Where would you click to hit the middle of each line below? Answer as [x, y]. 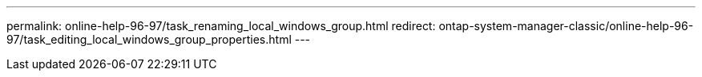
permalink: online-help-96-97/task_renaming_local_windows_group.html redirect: [221, 26]
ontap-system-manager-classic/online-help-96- [566, 26]
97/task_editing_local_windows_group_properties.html [149, 39]
